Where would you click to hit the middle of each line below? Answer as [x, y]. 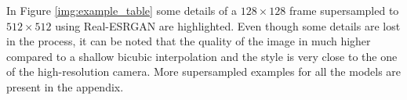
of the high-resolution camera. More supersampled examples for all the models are [204, 71]
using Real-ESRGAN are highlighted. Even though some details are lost [228, 25]
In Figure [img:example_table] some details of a [122, 10]
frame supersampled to [344, 10]
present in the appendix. [65, 86]
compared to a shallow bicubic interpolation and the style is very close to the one [202, 56]
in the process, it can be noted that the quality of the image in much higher [189, 41]
